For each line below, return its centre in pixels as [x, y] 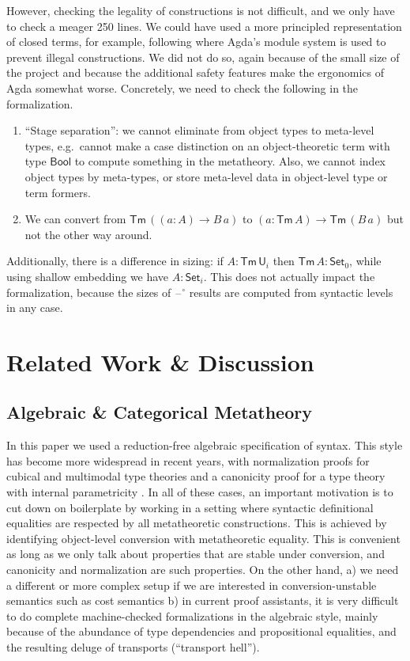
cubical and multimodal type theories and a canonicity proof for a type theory [196, 476]
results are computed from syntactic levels [291, 292]
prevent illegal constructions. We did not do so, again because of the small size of [203, 57]
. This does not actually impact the [289, 276]
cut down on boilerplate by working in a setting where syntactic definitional [190, 507]
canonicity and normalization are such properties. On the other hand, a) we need [203, 570]
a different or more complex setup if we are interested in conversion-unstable [192, 585]
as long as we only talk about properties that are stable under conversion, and [196, 554]
